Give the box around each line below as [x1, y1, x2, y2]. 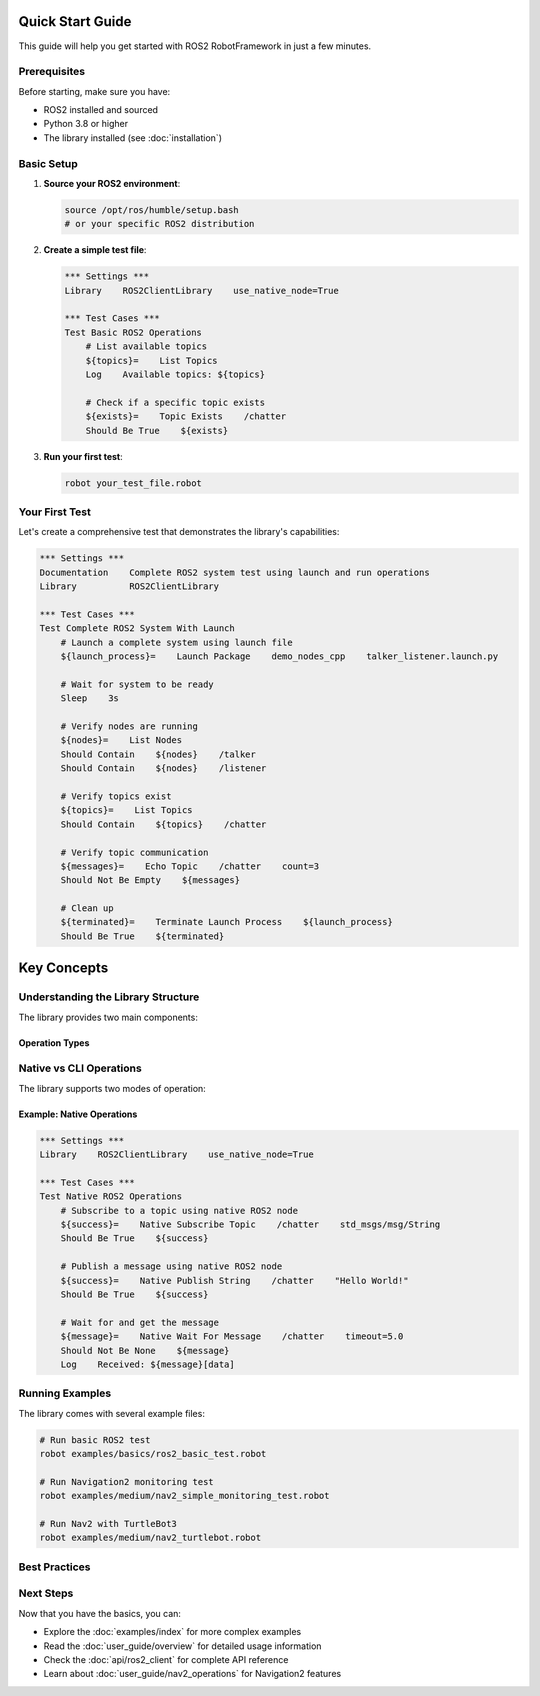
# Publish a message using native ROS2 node [60, 1261, 283, 1272]
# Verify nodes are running [60, 720, 199, 732]
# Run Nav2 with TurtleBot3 [39, 1518, 177, 1530]
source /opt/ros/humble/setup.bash [64, 204, 239, 215]
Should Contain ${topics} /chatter [60, 818, 267, 830]
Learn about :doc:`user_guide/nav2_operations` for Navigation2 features [43, 1668, 342, 1680]
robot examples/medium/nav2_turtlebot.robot [39, 1532, 262, 1544]
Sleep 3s [60, 693, 120, 704]
